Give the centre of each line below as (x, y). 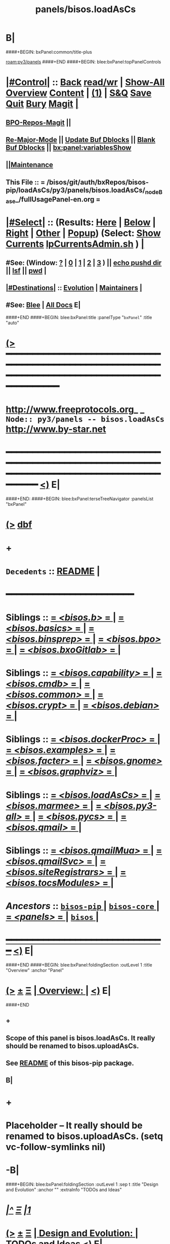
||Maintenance (30, 165)
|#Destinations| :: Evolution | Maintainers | (74, 288)
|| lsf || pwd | (26, 271)
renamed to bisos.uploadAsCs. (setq (84, 1136)
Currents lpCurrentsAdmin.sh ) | (75, 244)
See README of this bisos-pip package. (70, 1063)
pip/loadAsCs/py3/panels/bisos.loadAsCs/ (76, 190)
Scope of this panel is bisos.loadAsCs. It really (80, 1038)
